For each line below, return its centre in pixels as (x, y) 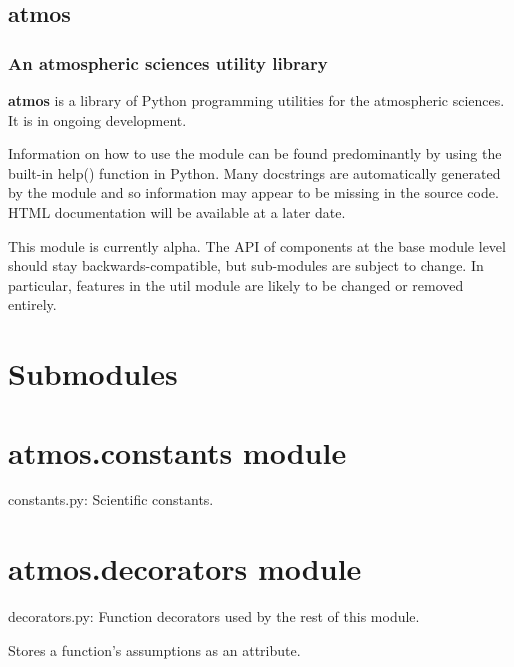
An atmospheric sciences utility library (168, 62)
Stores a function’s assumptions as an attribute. (154, 649)
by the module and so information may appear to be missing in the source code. (253, 192)
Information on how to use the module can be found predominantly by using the (255, 153)
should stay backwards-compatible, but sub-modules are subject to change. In (246, 265)
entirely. (32, 304)
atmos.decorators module (185, 568)
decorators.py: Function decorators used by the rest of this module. (214, 616)
